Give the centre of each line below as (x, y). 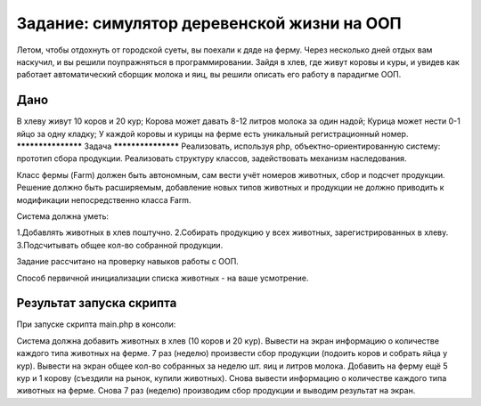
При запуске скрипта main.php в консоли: (96, 324)
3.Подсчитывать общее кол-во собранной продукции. (120, 245)
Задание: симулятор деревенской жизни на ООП (209, 23)
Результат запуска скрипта (97, 303)
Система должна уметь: (63, 216)
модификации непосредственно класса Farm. (104, 199)
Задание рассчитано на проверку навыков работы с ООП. (128, 262)
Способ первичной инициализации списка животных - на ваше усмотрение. (163, 278)
